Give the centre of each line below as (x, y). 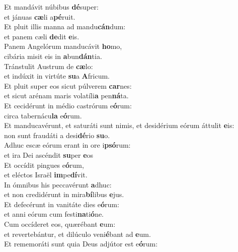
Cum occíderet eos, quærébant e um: (60, 224)
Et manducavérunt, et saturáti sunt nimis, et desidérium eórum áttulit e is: (119, 125)
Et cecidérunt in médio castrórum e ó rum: (68, 105)
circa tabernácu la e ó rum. (43, 115)
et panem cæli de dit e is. (42, 36)
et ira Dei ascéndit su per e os (49, 154)
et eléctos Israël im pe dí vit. (46, 175)
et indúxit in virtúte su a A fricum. (57, 76)
